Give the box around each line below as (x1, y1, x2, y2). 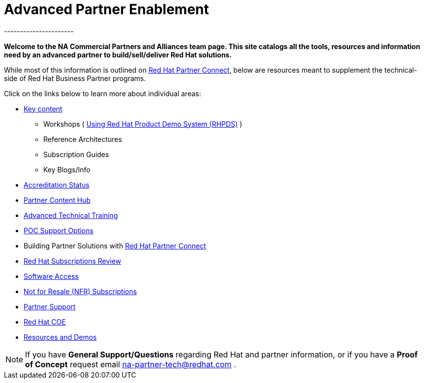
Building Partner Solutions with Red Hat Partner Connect (24, 241, 206, 250)
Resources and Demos (24, 332, 97, 341)
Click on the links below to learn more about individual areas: (4, 89, 201, 98)
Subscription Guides (43, 150, 109, 159)
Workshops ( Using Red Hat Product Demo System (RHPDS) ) (43, 119, 242, 128)
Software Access (24, 272, 79, 280)
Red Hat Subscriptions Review (24, 256, 121, 265)
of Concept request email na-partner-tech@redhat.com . (25, 359, 236, 369)
